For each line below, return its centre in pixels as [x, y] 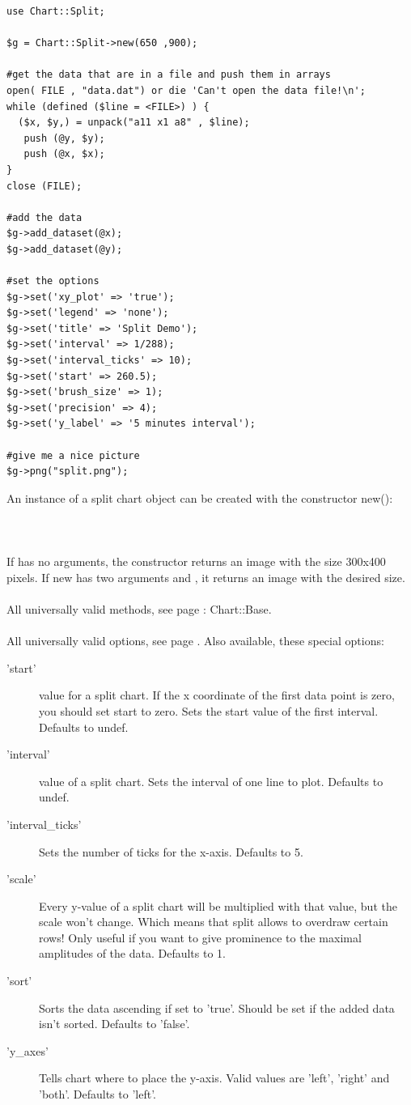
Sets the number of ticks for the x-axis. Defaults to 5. [171, 851]
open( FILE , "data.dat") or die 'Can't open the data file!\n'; [186, 90]
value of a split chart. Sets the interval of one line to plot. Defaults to [211, 781]
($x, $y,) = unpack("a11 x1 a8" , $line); [134, 123]
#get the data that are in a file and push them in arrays [169, 75]
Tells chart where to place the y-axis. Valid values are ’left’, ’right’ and [214, 1078]
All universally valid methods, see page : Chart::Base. [139, 608]
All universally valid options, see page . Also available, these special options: [195, 641]
